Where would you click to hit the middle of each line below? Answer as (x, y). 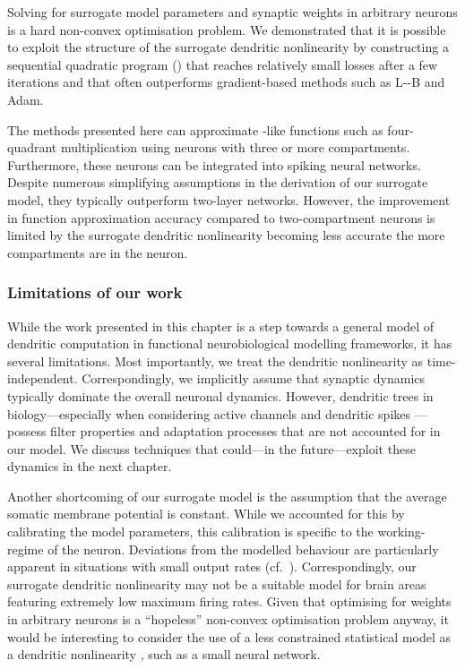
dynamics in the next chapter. (90, 466)
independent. (43, 378)
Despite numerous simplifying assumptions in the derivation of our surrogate (218, 182)
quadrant (32, 147)
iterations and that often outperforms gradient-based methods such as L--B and (226, 82)
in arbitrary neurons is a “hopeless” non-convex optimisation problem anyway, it (228, 619)
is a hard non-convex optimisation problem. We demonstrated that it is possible (227, 29)
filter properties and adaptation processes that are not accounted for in (245, 431)
